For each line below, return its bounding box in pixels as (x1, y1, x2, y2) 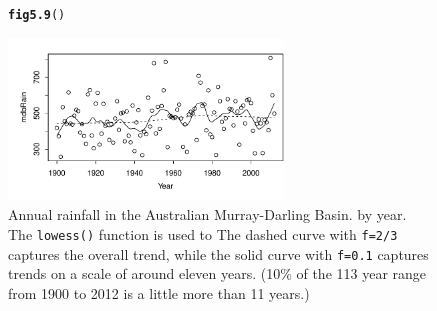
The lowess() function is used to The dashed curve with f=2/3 (8, 223, 398, 244)
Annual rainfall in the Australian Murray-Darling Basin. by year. (8, 204, 407, 225)
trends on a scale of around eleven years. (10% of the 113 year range (8, 263, 427, 284)
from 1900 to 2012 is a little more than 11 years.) (8, 282, 310, 303)
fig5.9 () (8, 8, 66, 22)
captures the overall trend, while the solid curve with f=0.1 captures (8, 243, 429, 264)
